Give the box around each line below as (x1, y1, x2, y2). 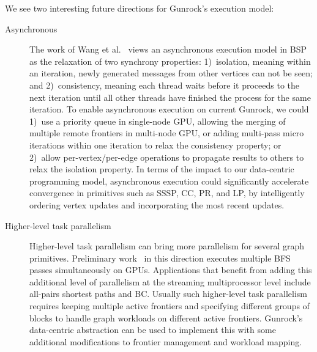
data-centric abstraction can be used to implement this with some (29, 323, 276, 336)
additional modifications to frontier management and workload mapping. (29, 335, 302, 348)
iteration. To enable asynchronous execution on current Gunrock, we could (29, 103, 309, 116)
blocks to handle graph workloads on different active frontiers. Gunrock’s (29, 311, 303, 324)
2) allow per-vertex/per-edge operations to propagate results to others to (29, 150, 304, 163)
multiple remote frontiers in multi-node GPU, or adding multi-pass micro (29, 127, 304, 139)
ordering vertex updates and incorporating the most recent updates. (29, 198, 285, 211)
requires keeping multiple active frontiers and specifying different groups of (29, 299, 310, 312)
